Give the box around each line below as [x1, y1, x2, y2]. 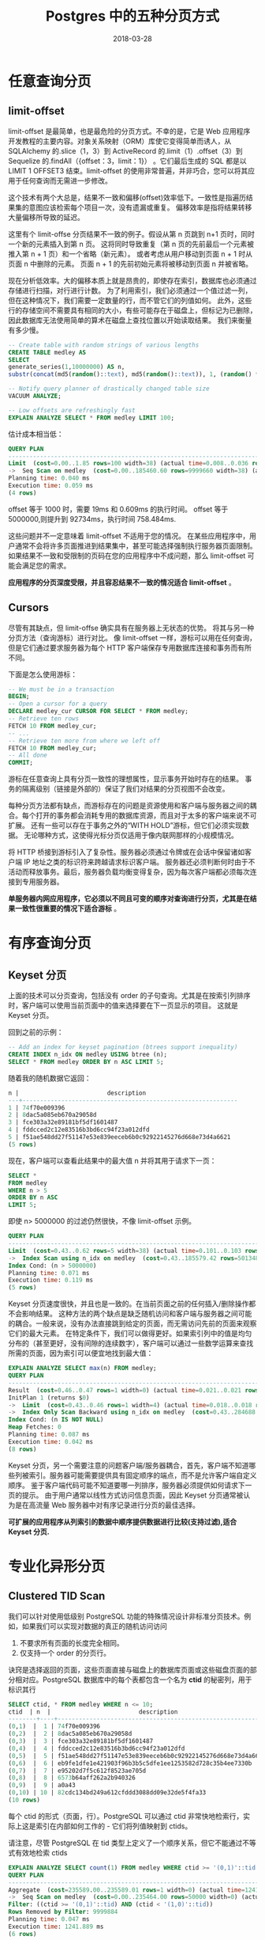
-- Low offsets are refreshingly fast [8, 406, 136, 414]
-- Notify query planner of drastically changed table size [8, 385, 211, 393]
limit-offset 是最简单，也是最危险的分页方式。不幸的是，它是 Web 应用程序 [8, 126, 251, 135]
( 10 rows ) [8, 1796, 41, 1805]
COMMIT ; [8, 759, 34, 767]
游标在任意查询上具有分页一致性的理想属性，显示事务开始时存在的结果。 [8, 774, 243, 784]
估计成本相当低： [8, 429, 64, 438]
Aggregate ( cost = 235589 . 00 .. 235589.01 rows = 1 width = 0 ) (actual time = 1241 [8, 1885, 259, 1894]
